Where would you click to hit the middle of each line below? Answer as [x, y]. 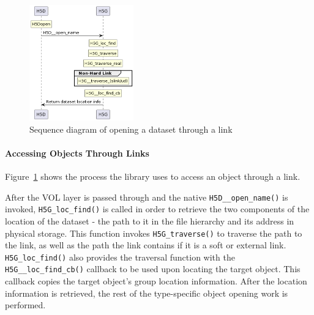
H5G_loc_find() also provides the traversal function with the [120, 257]
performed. [25, 305]
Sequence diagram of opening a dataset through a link [131, 129]
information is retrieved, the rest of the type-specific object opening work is [147, 293]
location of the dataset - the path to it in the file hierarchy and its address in [150, 220]
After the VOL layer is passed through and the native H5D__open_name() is [147, 197]
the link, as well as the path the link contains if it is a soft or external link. [146, 245]
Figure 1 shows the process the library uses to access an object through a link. [153, 176]
